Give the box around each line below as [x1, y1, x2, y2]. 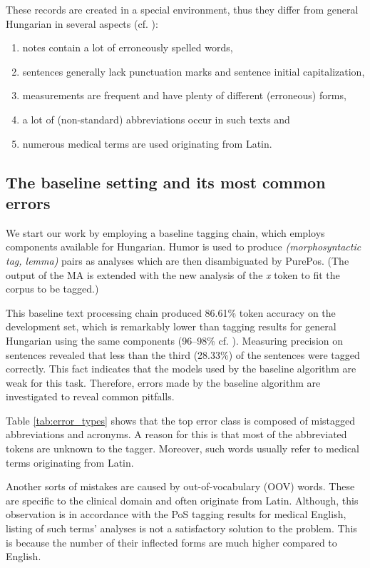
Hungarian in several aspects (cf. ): [6, 16, 158, 31]
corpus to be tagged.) [6, 281, 99, 296]
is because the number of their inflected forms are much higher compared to [6, 534, 337, 549]
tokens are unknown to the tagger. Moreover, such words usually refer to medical [6, 441, 360, 456]
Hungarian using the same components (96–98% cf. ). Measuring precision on [6, 333, 344, 348]
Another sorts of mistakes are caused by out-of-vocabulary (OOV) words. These [6, 479, 355, 494]
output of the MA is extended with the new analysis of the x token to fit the [6, 267, 340, 282]
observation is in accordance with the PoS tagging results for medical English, [6, 507, 346, 522]
